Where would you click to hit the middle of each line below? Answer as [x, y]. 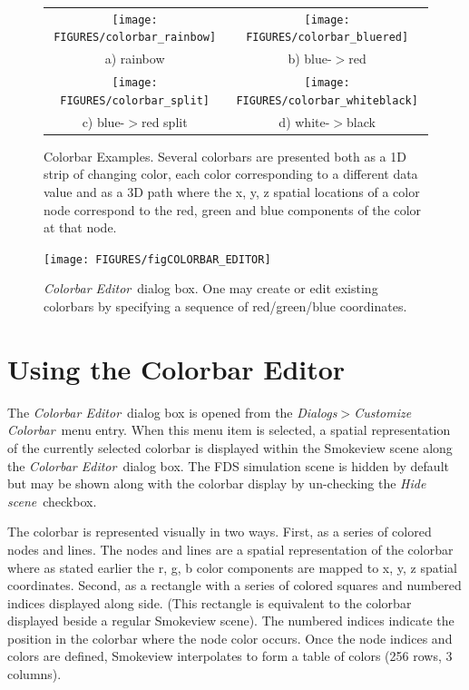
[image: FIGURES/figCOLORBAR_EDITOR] [157, 259]
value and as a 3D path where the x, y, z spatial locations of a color [232, 192]
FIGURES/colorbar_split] [135, 100]
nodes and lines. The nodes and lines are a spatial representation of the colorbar [230, 549]
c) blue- [103, 121]
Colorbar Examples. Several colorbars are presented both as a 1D [225, 156]
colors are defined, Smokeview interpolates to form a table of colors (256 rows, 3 [230, 656]
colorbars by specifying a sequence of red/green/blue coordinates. [225, 306]
